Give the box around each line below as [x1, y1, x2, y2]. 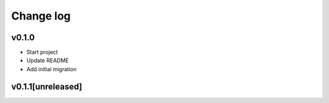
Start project [26, 49, 58, 56]
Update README [26, 57, 69, 64]
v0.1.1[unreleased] [11, 81, 82, 91]
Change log [11, 9, 71, 23]
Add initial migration [26, 65, 77, 73]
